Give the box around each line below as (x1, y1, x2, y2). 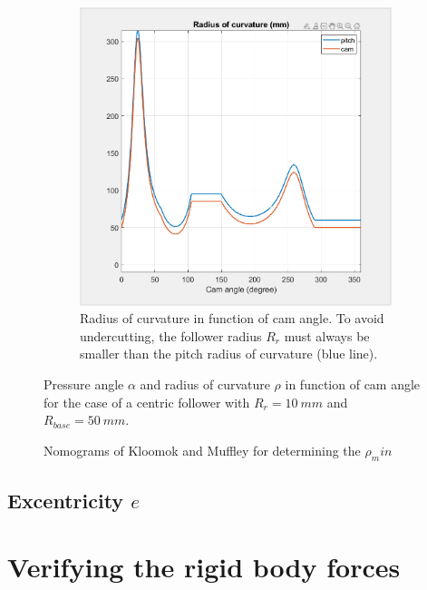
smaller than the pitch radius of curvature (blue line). (80, 344, 378, 363)
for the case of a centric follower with (44, 392, 250, 411)
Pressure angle (44, 374, 124, 393)
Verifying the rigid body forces (7, 548, 401, 585)
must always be (284, 326, 370, 345)
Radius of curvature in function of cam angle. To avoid (80, 309, 384, 328)
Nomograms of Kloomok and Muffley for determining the (44, 440, 361, 459)
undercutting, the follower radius (80, 326, 262, 345)
